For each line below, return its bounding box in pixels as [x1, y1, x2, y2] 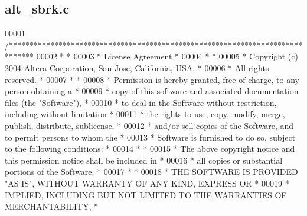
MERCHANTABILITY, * [5, 200, 99, 212]
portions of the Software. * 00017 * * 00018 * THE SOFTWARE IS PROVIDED [5, 165, 298, 178]
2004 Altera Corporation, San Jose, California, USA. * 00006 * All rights [5, 61, 269, 74]
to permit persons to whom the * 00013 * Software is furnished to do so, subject [5, 131, 296, 143]
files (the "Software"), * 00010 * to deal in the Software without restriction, [5, 96, 277, 108]
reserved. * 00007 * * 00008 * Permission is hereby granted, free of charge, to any [5, 73, 299, 85]
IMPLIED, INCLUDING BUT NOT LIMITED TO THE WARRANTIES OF [5, 188, 287, 201]
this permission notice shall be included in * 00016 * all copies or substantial [5, 154, 283, 166]
